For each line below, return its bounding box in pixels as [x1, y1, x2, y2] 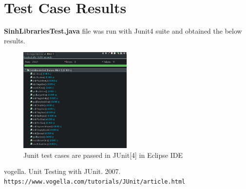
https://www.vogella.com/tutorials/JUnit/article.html [4, 178, 186, 185]
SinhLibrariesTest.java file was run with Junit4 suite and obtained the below [4, 26, 242, 36]
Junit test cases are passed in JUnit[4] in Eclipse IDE [23, 150, 183, 160]
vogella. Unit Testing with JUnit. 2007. [4, 166, 121, 176]
